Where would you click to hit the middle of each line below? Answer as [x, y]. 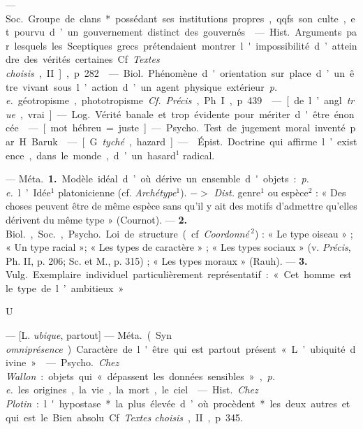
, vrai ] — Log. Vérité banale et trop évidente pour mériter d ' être [175, 114]
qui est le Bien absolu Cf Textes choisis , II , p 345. [125, 417]
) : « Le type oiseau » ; [304, 233]
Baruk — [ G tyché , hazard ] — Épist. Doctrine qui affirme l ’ [182, 141]
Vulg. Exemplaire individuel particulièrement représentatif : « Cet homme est [179, 274]
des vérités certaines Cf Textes [92, 59]
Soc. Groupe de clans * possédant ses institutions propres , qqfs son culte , [176, 18]
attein [345, 45]
